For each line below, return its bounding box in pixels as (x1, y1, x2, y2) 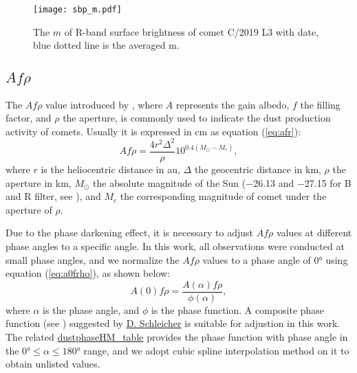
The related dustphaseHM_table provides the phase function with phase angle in (6, 330, 348, 343)
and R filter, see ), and (6, 189, 101, 203)
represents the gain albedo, (175, 97, 290, 111)
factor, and (6, 111, 52, 125)
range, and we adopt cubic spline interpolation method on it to (83, 343, 349, 357)
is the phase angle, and (43, 302, 140, 317)
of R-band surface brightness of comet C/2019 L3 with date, (64, 24, 319, 38)
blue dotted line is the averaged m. (33, 38, 180, 52)
